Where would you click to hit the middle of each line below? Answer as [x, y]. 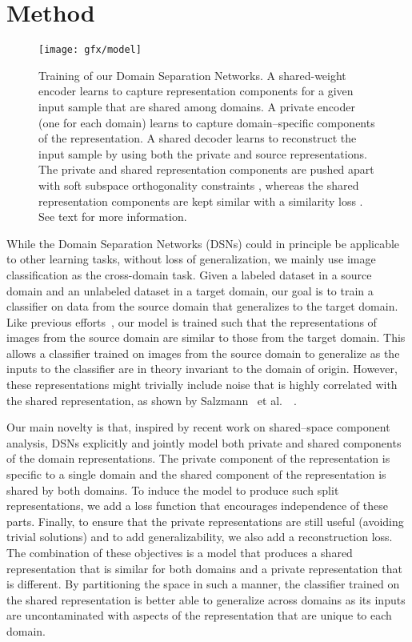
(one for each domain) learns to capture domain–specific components [207, 122]
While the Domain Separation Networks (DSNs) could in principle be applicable [203, 243]
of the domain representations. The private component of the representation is [198, 458]
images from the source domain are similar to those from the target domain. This [206, 337]
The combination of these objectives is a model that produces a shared [180, 552]
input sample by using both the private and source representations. [203, 153]
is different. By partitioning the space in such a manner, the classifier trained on [203, 584]
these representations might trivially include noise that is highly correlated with [202, 385]
